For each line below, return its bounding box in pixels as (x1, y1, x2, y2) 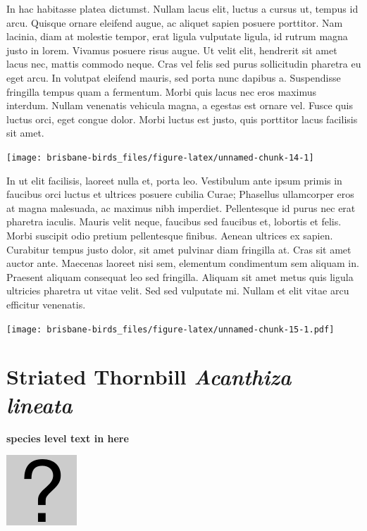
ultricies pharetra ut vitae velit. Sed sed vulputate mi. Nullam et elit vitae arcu (6, 283, 349, 298)
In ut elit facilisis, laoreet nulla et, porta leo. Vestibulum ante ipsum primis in (6, 173, 342, 187)
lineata (6, 389, 73, 419)
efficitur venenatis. (6, 296, 86, 311)
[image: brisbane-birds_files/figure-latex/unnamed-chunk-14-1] (6, 152, 314, 163)
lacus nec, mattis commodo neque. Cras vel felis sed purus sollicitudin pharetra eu (6, 56, 361, 71)
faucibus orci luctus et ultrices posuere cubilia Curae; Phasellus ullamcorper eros (6, 187, 354, 201)
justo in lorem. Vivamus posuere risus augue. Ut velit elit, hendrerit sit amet (6, 42, 337, 57)
